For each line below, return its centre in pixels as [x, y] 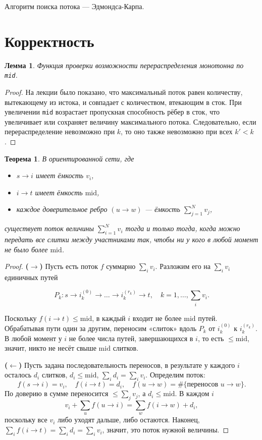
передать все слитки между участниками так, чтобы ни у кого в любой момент [132, 239]
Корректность [49, 41]
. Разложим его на [183, 266]
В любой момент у [33, 338]
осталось [18, 375]
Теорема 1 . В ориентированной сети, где [69, 158]
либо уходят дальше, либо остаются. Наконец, [129, 420]
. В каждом [192, 393]
